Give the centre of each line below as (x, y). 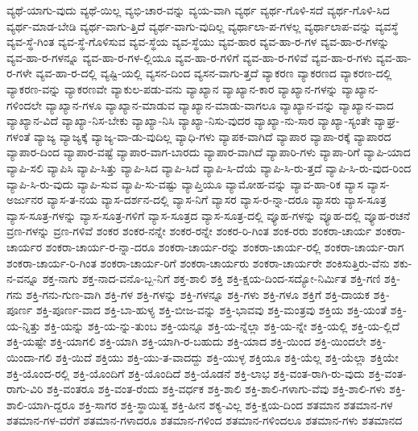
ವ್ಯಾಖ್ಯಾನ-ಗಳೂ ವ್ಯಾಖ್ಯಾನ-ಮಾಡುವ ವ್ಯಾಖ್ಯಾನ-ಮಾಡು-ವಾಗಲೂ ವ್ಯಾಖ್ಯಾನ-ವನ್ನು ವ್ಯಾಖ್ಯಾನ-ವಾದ (219, 104)
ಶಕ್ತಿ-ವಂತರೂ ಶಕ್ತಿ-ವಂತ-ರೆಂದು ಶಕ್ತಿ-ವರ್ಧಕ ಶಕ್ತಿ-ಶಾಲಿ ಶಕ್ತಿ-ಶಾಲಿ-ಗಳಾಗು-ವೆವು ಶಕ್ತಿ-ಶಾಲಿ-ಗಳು (216, 389)
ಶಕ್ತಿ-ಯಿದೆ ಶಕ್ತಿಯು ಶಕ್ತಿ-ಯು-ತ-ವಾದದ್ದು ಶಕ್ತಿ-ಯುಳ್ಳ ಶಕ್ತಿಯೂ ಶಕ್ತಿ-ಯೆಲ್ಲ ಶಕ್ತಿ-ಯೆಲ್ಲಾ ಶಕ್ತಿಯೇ (227, 357)
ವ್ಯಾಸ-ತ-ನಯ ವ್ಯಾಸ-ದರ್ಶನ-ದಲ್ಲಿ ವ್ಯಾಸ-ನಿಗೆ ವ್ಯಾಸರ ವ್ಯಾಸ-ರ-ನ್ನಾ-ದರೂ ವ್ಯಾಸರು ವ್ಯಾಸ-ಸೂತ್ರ (217, 199)
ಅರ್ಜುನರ (25, 199)
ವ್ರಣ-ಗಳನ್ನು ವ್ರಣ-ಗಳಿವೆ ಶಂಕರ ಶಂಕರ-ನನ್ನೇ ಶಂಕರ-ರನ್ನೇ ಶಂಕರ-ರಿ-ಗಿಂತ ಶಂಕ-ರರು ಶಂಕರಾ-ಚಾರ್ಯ (189, 231)
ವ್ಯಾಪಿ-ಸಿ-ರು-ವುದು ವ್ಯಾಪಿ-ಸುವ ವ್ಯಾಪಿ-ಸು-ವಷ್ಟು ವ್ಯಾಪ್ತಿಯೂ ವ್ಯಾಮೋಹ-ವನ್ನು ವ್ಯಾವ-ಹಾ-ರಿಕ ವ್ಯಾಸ (185, 183)
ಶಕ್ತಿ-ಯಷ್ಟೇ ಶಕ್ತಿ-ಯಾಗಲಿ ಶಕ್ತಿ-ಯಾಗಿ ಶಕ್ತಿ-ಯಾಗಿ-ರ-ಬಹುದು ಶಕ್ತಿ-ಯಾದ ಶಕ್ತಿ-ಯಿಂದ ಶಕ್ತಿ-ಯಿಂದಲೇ (186, 341)
